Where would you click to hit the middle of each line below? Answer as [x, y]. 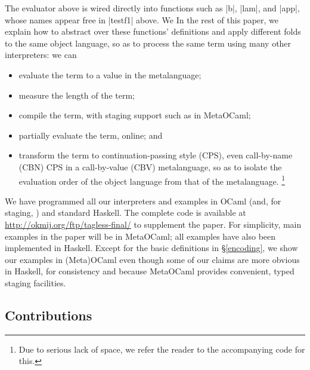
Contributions [49, 315]
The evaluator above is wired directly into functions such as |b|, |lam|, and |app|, [152, 8]
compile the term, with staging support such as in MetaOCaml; [135, 115]
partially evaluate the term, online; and [91, 135]
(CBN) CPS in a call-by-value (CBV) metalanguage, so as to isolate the [150, 166]
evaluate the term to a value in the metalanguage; [110, 74]
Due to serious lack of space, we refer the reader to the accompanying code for [162, 349]
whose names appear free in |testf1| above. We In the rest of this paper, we [142, 19]
